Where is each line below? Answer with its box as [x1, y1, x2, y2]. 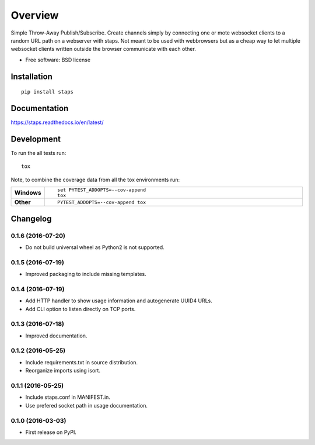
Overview [10, 9, 59, 22]
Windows [14, 189, 41, 197]
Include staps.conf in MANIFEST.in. [25, 394, 111, 401]
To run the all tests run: [10, 149, 66, 156]
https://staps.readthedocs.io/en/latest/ [10, 119, 104, 126]
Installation [10, 71, 52, 81]
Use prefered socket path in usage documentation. [25, 402, 148, 409]
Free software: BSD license [25, 56, 90, 63]
